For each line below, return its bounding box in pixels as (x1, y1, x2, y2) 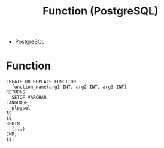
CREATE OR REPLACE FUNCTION (6, 79, 77, 85)
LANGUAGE (6, 100, 28, 106)
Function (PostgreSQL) (42, 4, 159, 18)
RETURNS (6, 89, 26, 95)
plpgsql (11, 105, 31, 111)
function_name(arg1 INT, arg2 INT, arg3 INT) (11, 84, 127, 90)
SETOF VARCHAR (11, 95, 47, 101)
